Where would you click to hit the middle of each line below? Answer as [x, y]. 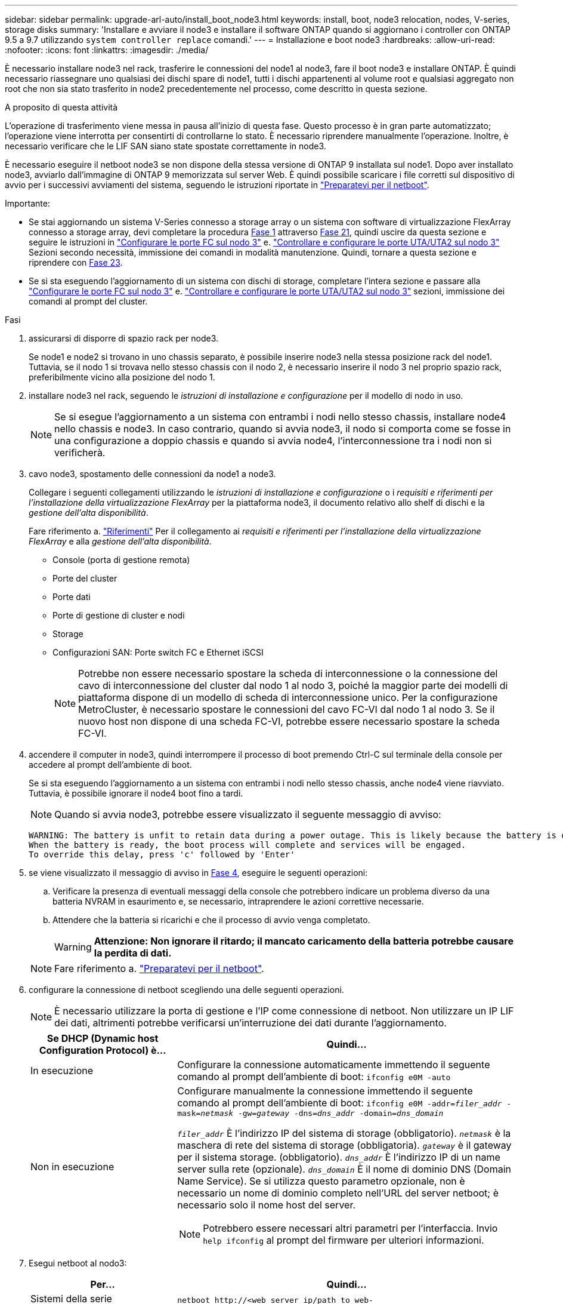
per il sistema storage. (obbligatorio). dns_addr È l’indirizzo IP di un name [339, 1157]
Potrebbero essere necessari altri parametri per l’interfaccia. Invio [350, 1228]
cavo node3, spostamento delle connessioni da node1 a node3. [152, 474]
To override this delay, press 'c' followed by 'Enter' [162, 854]
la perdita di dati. [133, 953]
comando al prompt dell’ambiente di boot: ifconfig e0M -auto [314, 1077]
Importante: [27, 203]
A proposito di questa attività [61, 107]
